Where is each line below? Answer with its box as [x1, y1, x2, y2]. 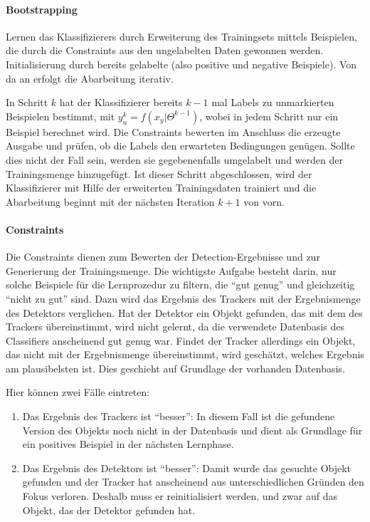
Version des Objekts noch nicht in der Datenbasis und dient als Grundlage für [22, 422, 363, 437]
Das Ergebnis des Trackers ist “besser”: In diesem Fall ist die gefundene [22, 409, 335, 424]
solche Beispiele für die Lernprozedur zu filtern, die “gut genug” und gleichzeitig [6, 277, 355, 292]
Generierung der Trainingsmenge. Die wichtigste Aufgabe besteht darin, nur [6, 263, 337, 278]
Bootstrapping [6, 1, 78, 16]
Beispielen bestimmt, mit [6, 108, 115, 123]
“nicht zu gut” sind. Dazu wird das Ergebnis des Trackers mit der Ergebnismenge [6, 291, 361, 306]
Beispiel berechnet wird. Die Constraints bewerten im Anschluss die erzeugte [6, 124, 341, 139]
